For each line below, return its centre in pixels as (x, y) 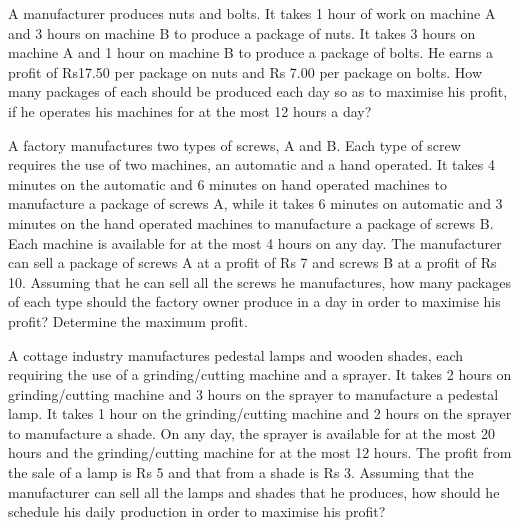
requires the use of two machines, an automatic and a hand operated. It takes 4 (251, 164)
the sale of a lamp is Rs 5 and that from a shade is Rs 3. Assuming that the (241, 472)
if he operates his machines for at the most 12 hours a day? (190, 110)
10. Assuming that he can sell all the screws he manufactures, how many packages (259, 281)
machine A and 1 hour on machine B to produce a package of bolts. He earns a (250, 52)
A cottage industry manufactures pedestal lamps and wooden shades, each (236, 354)
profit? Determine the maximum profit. (128, 320)
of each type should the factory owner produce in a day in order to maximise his (254, 301)
